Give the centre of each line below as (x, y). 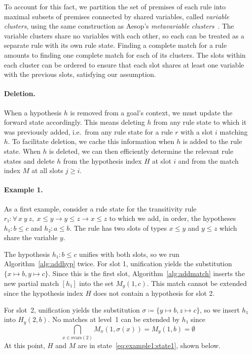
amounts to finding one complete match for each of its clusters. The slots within (125, 54)
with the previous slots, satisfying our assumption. (80, 74)
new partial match (32, 283)
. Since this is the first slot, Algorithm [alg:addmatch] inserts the (147, 273)
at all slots (47, 170)
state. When (22, 151)
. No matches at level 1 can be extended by (114, 319)
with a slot (197, 131)
